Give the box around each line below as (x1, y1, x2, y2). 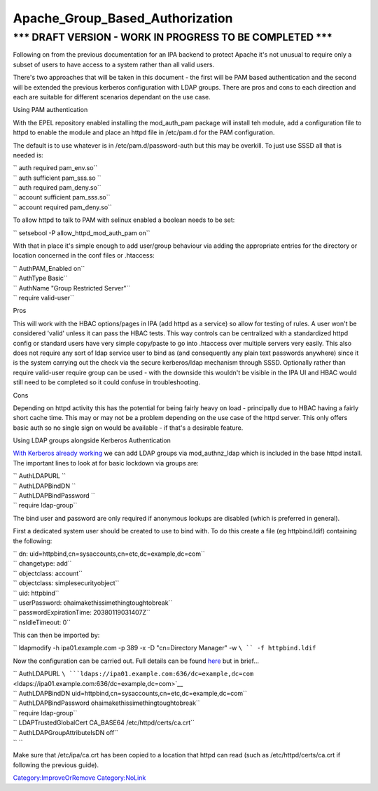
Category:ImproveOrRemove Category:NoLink (13, 773, 146, 782)
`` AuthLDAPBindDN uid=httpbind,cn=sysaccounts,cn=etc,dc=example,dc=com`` (13, 689, 248, 698)
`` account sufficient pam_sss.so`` (13, 193, 111, 202)
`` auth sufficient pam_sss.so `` (13, 174, 101, 182)
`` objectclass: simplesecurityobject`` (13, 579, 120, 587)
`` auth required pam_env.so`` (13, 164, 98, 172)
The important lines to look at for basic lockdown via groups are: (13, 458, 199, 467)
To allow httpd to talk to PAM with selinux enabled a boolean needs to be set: (13, 216, 235, 224)
